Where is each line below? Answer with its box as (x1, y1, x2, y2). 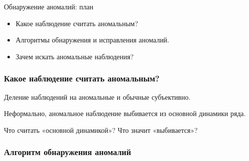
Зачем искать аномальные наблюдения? (15, 51, 134, 61)
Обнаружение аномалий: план (4, 1, 94, 11)
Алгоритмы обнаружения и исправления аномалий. (15, 35, 169, 45)
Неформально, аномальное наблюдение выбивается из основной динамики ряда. (4, 108, 246, 119)
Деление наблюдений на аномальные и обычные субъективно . (4, 91, 191, 102)
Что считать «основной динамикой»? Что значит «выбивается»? (4, 124, 198, 135)
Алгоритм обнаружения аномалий (4, 146, 131, 158)
